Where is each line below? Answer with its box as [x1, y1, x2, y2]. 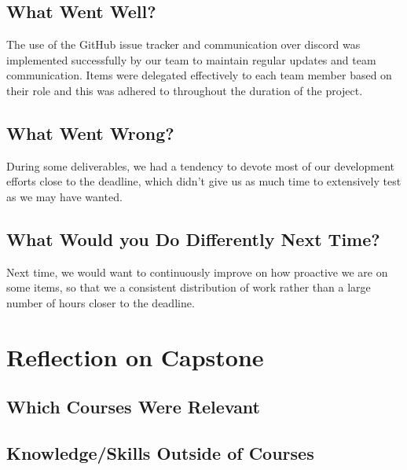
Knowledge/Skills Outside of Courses [6, 441, 314, 465]
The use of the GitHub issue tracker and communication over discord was [6, 36, 361, 53]
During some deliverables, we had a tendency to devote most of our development [6, 157, 395, 174]
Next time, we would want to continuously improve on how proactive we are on [6, 263, 388, 280]
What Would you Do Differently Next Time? [6, 226, 380, 251]
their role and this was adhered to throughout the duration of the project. [6, 82, 363, 98]
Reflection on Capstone [6, 340, 264, 373]
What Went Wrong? [6, 120, 174, 145]
